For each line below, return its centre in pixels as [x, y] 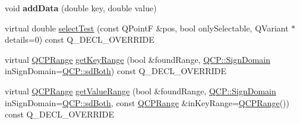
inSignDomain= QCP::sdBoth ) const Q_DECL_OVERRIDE [116, 71]
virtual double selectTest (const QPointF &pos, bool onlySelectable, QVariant [147, 28]
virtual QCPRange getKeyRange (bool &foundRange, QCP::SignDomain [138, 59]
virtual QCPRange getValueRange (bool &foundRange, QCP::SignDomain [140, 90]
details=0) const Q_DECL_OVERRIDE [80, 39]
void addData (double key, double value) [81, 8]
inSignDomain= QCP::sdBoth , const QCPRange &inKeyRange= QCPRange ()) [147, 102]
